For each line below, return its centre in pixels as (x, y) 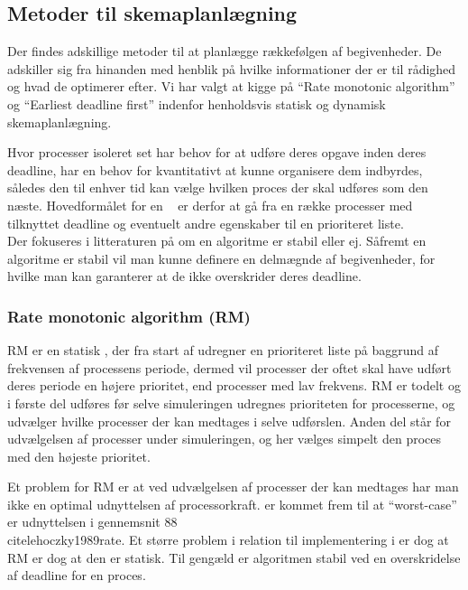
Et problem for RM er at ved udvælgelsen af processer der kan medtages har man (233, 487)
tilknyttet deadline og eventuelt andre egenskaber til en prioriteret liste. (206, 223)
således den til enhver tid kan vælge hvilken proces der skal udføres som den (218, 187)
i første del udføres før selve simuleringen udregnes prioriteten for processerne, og (231, 403)
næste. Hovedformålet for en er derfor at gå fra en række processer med (210, 205)
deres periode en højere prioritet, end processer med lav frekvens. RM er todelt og (234, 385)
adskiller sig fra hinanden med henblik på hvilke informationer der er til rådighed (232, 68)
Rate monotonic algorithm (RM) (129, 316)
